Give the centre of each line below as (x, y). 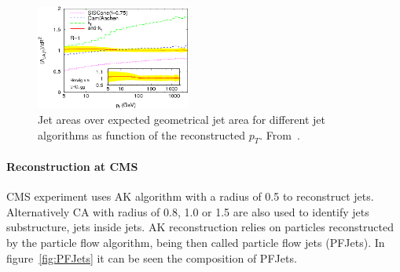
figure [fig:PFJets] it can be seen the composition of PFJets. (152, 257)
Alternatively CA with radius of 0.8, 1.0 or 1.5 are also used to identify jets (188, 211)
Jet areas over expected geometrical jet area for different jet (182, 119)
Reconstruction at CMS (72, 166)
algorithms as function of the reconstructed (142, 134)
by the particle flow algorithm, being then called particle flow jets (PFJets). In (196, 242)
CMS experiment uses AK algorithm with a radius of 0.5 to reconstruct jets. (190, 196)
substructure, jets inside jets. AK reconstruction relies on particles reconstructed (200, 227)
